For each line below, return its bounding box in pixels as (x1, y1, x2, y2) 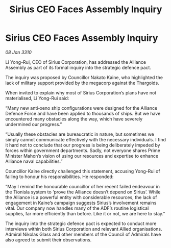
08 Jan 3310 (5, 49, 32, 55)
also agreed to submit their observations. (5, 236, 92, 243)
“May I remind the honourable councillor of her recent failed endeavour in (5, 183, 160, 189)
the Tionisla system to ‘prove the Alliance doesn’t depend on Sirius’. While (5, 189, 161, 195)
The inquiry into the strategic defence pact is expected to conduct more (5, 220, 157, 227)
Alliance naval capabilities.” (5, 158, 63, 164)
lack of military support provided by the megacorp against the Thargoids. (5, 80, 159, 86)
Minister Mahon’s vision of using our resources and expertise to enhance (5, 153, 159, 159)
